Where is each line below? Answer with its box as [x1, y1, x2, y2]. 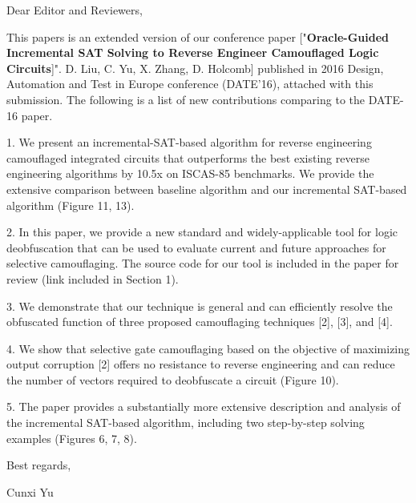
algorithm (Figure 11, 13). [6, 196, 135, 213]
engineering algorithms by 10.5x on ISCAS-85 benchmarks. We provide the [6, 165, 374, 182]
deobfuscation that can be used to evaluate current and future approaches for [6, 239, 386, 256]
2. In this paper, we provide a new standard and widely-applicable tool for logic [6, 223, 398, 240]
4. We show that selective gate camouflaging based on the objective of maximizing [6, 340, 410, 356]
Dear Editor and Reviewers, [6, 2, 143, 18]
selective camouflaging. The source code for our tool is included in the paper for [6, 255, 399, 272]
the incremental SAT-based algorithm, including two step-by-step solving [6, 414, 365, 431]
